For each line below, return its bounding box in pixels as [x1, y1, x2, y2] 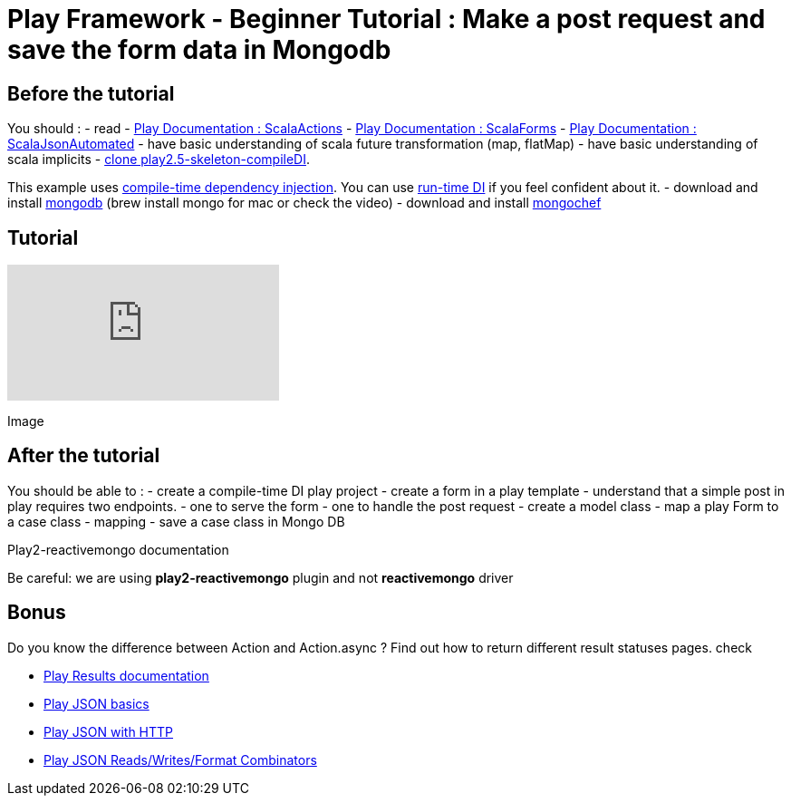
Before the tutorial [7, 82, 175, 105]
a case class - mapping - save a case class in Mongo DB [7, 513, 345, 529]
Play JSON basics [43, 695, 150, 711]
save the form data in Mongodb [7, 34, 391, 65]
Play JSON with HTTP [43, 723, 174, 740]
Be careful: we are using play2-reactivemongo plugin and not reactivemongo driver [7, 569, 514, 585]
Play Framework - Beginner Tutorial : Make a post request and [7, 4, 766, 34]
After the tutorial [7, 444, 160, 468]
